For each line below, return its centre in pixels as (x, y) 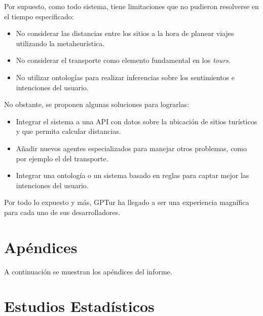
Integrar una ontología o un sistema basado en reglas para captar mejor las (133, 175)
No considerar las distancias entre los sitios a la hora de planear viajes (125, 33)
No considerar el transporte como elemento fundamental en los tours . (123, 60)
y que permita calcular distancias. (68, 131)
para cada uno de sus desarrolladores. (62, 212)
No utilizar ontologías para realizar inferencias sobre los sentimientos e (125, 77)
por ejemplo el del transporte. (62, 158)
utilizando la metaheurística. (60, 43)
